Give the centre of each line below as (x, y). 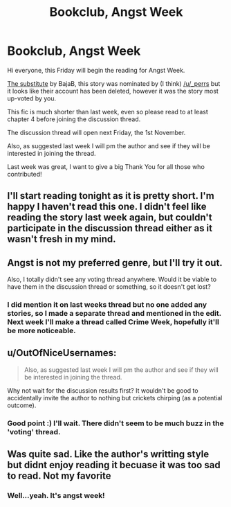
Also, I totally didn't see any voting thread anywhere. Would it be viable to (112, 279)
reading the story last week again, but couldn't (110, 218)
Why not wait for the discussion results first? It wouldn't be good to (103, 390)
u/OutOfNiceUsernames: (62, 353)
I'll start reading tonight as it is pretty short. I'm (111, 196)
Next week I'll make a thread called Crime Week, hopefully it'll (113, 322)
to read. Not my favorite (59, 476)
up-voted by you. (32, 98)
